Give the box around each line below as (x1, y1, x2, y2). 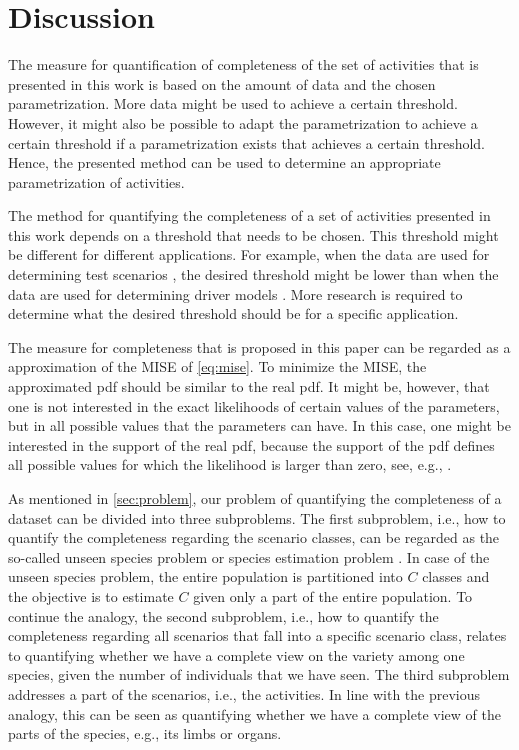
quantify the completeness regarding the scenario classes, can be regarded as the (8, 527, 500, 548)
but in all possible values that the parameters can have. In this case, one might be (8, 415, 511, 436)
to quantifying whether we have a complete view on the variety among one (8, 644, 465, 665)
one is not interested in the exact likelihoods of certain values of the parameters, (8, 395, 500, 416)
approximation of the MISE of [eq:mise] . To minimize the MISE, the (8, 356, 427, 377)
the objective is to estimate (8, 585, 174, 606)
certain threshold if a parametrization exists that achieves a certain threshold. (8, 132, 486, 153)
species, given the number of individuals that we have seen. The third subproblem (8, 664, 510, 685)
